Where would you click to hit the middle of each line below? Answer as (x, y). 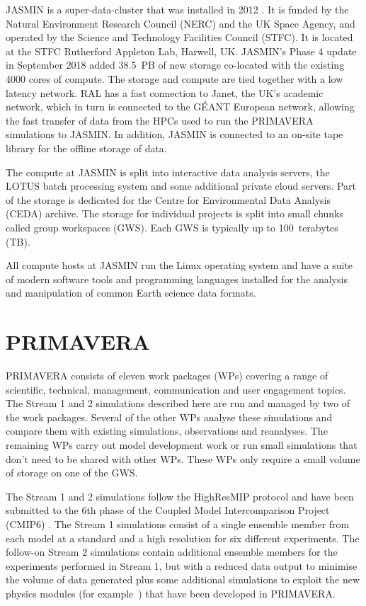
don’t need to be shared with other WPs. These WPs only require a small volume (183, 458)
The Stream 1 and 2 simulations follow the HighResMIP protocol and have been (180, 496)
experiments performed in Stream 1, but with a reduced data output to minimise (182, 565)
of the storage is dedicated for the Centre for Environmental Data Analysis (168, 199)
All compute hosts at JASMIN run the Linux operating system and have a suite (179, 265)
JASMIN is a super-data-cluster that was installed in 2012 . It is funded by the (177, 9)
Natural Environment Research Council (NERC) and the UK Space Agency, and (181, 23)
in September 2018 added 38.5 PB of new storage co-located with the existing (175, 65)
